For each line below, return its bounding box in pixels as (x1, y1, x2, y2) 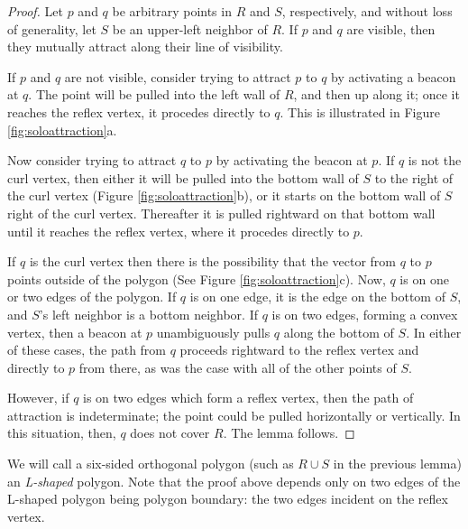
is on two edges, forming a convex (271, 304, 458, 323)
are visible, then (346, 19, 436, 38)
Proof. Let (7, 2, 63, 20)
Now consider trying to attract (7, 151, 177, 170)
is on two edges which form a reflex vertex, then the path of (83, 388, 414, 407)
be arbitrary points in (112, 2, 232, 20)
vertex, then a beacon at (7, 322, 142, 341)
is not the (408, 151, 462, 170)
